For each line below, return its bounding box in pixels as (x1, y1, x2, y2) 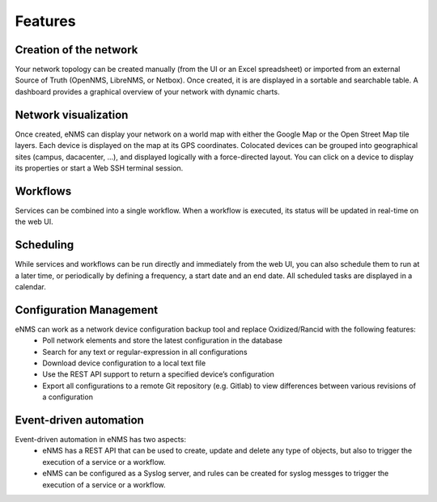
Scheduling (15, 238, 74, 252)
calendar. (15, 281, 46, 291)
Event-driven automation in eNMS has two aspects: (15, 435, 186, 445)
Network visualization (15, 108, 129, 121)
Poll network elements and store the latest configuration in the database (42, 335, 283, 345)
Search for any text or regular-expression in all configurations (42, 347, 248, 356)
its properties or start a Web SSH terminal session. (15, 162, 184, 173)
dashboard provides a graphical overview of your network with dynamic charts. (15, 86, 280, 96)
